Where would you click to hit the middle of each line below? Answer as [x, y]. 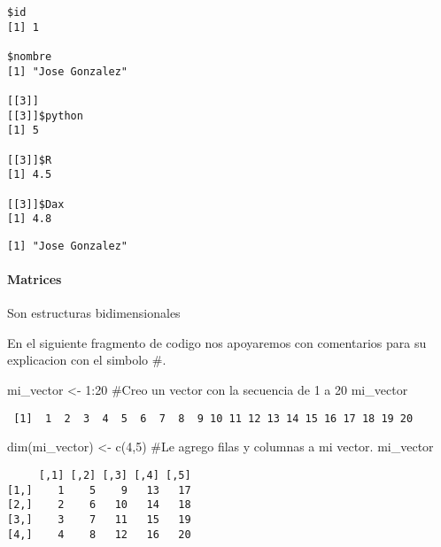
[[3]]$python [45, 116]
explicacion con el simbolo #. [87, 360]
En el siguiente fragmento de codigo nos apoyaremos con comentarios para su [217, 342]
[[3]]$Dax [36, 204]
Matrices [35, 279]
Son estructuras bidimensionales [94, 313]
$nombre [30, 56]
